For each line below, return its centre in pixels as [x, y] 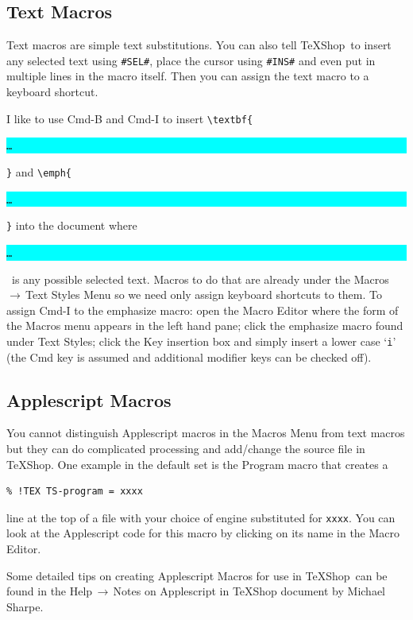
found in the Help [50, 591]
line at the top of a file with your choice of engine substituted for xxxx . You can [201, 517]
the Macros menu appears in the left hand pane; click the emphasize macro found [205, 325]
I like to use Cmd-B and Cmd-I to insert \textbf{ [130, 118]
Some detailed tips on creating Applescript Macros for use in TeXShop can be [197, 575]
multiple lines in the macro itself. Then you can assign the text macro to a [188, 76]
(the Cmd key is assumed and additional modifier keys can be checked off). [189, 356]
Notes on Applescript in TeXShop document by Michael [249, 591]
